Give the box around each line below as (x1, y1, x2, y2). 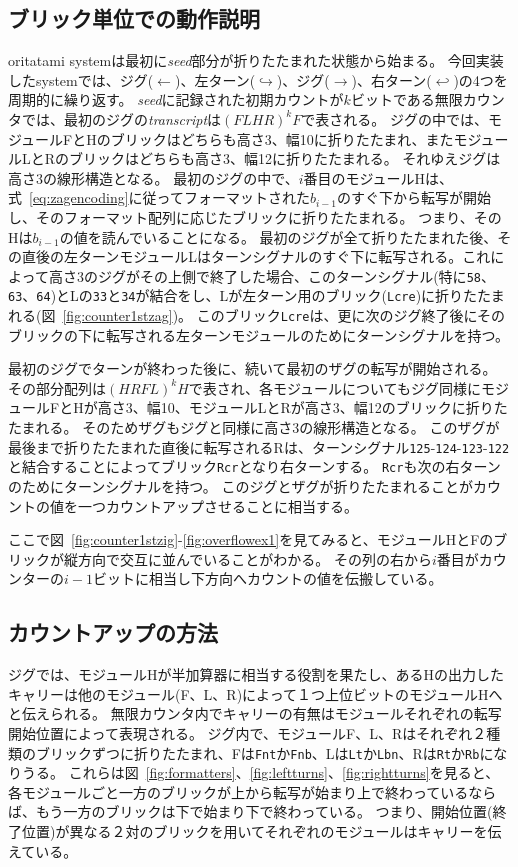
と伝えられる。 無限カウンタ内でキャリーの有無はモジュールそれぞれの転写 (8, 703, 502, 724)
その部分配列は (8, 377, 106, 398)
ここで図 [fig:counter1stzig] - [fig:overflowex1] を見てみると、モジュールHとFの (8, 529, 494, 550)
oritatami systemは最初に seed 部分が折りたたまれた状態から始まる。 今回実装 (8, 50, 504, 71)
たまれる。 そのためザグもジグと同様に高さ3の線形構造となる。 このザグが (8, 417, 500, 438)
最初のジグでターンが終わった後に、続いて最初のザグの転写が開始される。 (8, 358, 497, 379)
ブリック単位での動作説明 (8, 3, 260, 34)
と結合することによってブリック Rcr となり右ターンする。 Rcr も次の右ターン (8, 456, 501, 477)
